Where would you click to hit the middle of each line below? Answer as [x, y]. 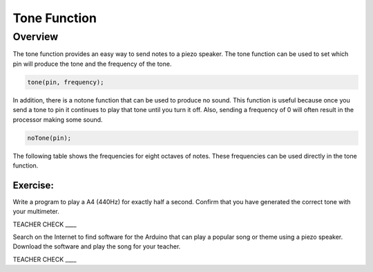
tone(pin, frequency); [66, 82]
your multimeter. [36, 212]
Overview [36, 37]
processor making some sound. [58, 119]
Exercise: [34, 185]
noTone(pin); [49, 138]
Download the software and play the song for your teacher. [97, 246]
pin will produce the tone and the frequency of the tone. [92, 64]
